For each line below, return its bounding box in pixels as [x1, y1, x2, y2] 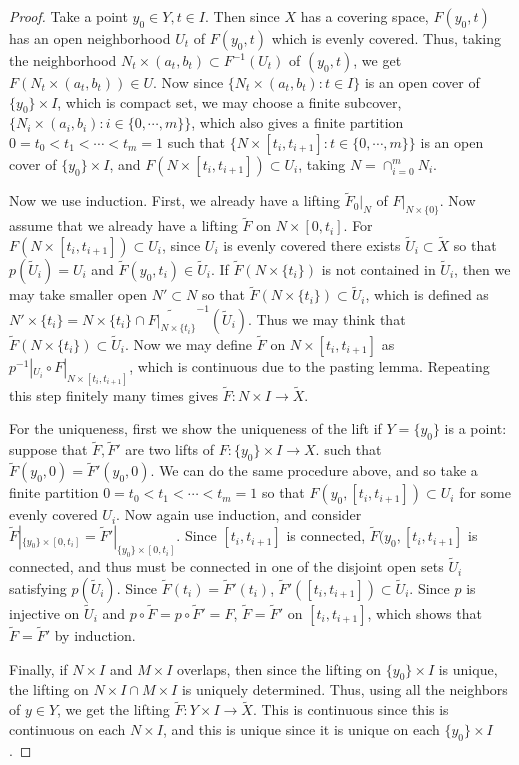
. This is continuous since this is [252, 699, 449, 720]
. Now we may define [124, 333, 253, 354]
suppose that [9, 439, 88, 460]
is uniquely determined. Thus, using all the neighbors [181, 679, 508, 700]
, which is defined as [365, 284, 489, 305]
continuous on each [9, 718, 126, 739]
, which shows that [367, 602, 482, 623]
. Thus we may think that [248, 308, 406, 329]
